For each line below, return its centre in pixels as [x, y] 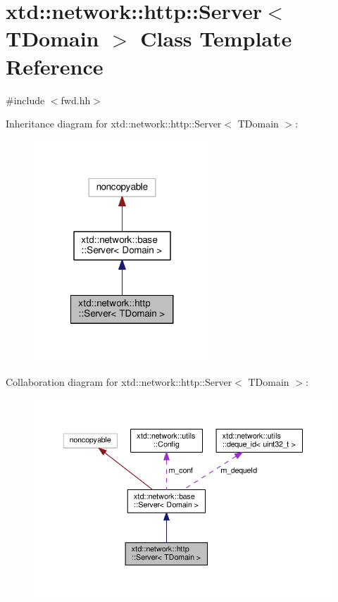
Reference [55, 66]
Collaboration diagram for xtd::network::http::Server [119, 381]
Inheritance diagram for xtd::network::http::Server [114, 124]
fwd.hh [76, 100]
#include [25, 100]
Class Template [216, 38]
